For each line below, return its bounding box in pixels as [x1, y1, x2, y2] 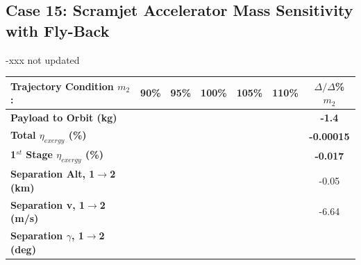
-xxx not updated [6, 52, 80, 67]
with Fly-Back [6, 19, 110, 41]
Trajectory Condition [10, 78, 114, 93]
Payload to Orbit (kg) [10, 110, 117, 125]
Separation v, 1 [10, 197, 85, 212]
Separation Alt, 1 [10, 166, 95, 181]
